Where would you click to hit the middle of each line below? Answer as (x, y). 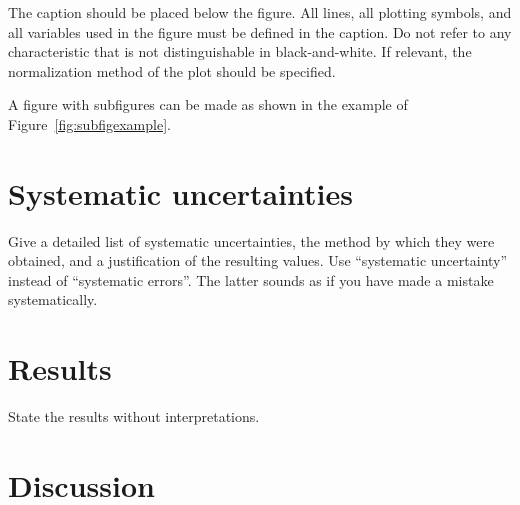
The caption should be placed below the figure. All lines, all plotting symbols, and (260, 12)
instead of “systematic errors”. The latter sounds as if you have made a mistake (251, 279)
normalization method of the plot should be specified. (172, 70)
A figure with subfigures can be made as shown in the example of (208, 104)
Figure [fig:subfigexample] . (89, 123)
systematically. (53, 299)
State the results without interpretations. (134, 416)
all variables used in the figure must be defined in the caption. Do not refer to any (260, 31)
